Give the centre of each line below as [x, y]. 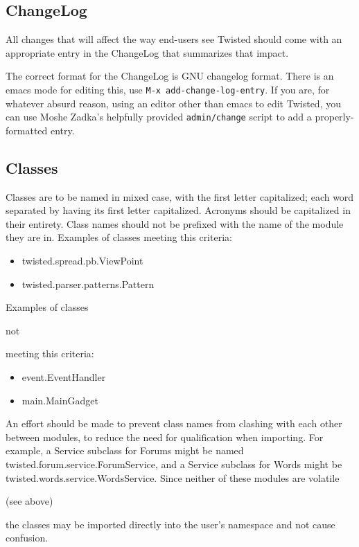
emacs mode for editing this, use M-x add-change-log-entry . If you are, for [168, 89]
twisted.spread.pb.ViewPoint [82, 261]
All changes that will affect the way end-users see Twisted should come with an [174, 39]
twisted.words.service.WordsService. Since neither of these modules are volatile [173, 477]
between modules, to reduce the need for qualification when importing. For [165, 437]
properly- [334, 117]
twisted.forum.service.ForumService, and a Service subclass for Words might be [174, 464]
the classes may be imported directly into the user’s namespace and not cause [170, 524]
